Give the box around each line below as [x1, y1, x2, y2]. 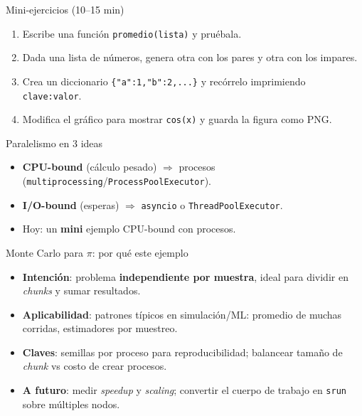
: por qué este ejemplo [92, 245, 188, 260]
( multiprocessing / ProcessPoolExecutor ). [22, 174, 212, 188]
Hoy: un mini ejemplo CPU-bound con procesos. [22, 221, 236, 236]
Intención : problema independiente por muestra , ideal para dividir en [22, 269, 348, 284]
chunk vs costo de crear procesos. [22, 358, 167, 373]
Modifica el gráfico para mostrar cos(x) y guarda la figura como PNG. [22, 112, 332, 127]
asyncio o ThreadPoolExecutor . [141, 197, 283, 212]
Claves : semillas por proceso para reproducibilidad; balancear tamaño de [22, 344, 343, 359]
